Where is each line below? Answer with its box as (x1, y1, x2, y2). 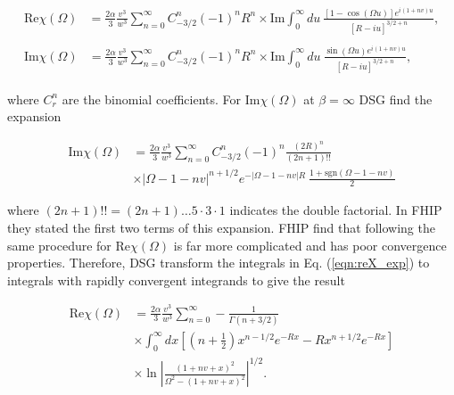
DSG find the (359, 89, 433, 108)
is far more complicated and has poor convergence (173, 235, 447, 254)
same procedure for (7, 235, 111, 254)
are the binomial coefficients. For (62, 89, 242, 108)
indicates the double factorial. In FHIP (229, 201, 442, 219)
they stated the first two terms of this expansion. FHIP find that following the (7, 218, 435, 237)
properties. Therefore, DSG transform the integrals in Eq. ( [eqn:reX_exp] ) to (7, 253, 430, 272)
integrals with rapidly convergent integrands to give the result (7, 270, 345, 289)
